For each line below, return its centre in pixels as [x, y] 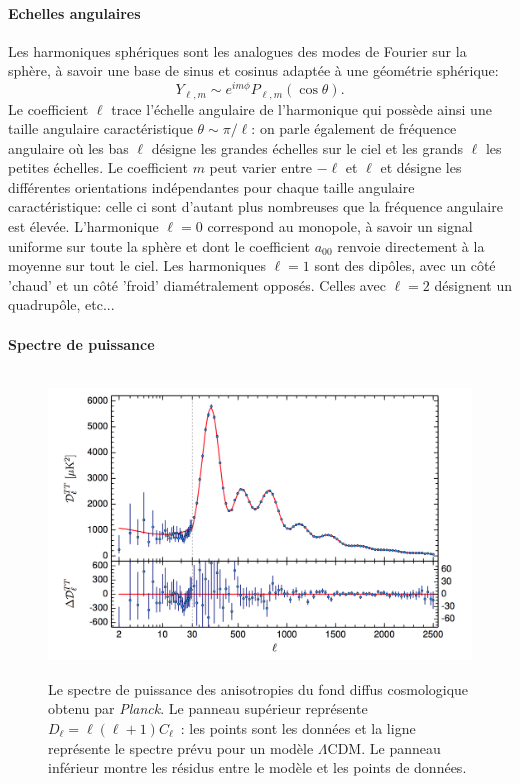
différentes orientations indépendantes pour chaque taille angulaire [211, 186]
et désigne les [421, 167]
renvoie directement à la [411, 245]
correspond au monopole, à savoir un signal [340, 226]
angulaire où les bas [68, 147]
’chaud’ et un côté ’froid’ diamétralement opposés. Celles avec [197, 284]
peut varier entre [260, 167]
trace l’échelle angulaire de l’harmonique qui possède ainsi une [301, 108]
